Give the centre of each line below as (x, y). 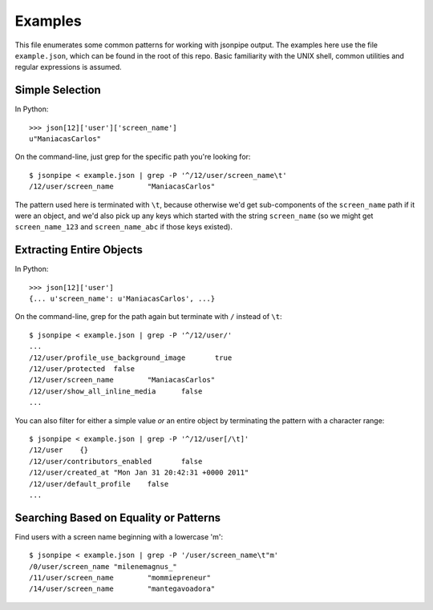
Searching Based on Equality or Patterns (117, 517)
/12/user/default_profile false (99, 484)
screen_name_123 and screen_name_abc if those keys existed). (123, 227)
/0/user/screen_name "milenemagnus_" (103, 566)
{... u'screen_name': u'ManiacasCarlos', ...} (122, 299)
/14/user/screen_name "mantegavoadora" (122, 589)
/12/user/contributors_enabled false (116, 461)
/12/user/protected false (82, 369)
